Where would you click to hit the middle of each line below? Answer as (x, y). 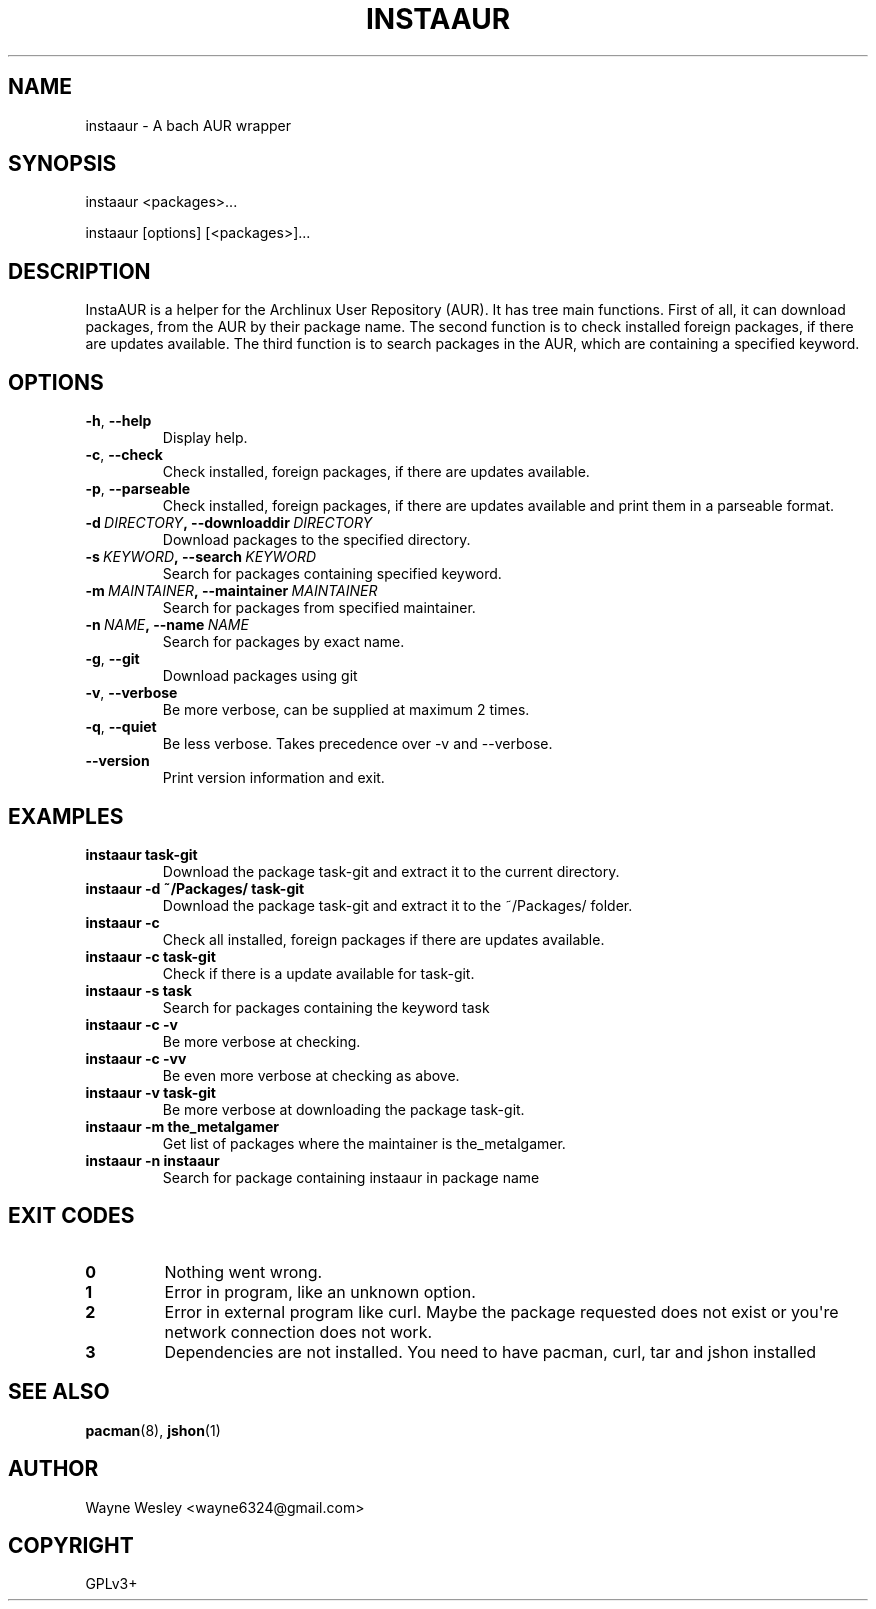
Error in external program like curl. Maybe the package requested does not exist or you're (501, 1311)
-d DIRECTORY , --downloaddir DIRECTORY (229, 523)
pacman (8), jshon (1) (153, 1430)
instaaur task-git (141, 854)
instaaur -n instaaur (152, 1160)
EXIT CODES (71, 1216)
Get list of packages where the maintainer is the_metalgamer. (364, 1143)
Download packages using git (260, 676)
